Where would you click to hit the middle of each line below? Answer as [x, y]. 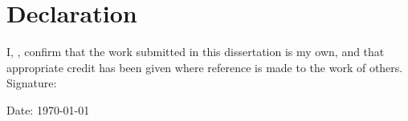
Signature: [32, 83]
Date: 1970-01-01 [48, 109]
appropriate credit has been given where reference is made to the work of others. [205, 67]
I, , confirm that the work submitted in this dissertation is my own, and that [196, 52]
